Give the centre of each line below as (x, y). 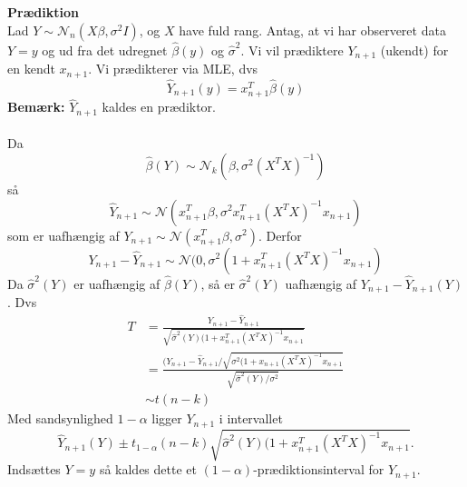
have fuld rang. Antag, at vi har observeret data (312, 30)
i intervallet (251, 418)
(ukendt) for (414, 50)
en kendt (31, 69)
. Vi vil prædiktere (292, 50)
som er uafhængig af (63, 235)
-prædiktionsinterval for (319, 469)
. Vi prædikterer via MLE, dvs (173, 69)
